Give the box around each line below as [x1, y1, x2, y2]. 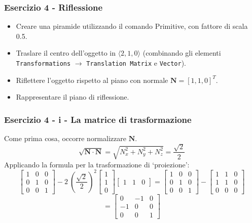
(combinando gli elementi [142, 48, 221, 58]
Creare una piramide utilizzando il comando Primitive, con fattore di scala [16, 21, 248, 31]
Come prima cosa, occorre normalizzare [4, 133, 126, 144]
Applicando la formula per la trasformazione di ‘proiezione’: [4, 159, 190, 169]
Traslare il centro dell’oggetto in [16, 48, 116, 58]
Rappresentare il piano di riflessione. [16, 92, 129, 102]
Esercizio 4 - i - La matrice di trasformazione [4, 113, 192, 125]
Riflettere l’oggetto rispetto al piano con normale [16, 74, 168, 85]
